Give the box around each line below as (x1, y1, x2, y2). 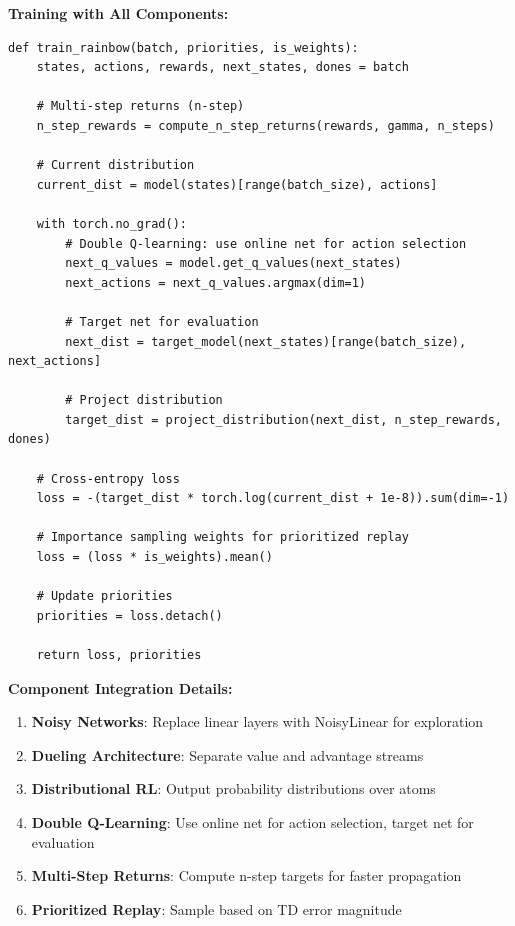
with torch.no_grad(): (36, 216, 187, 231)
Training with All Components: (8, 3, 229, 23)
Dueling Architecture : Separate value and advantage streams (31, 744, 424, 765)
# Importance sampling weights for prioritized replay (36, 530, 409, 545)
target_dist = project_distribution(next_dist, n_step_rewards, (65, 412, 502, 427)
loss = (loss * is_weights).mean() (36, 550, 273, 565)
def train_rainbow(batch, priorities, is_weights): (8, 40, 359, 55)
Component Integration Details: (8, 677, 233, 698)
